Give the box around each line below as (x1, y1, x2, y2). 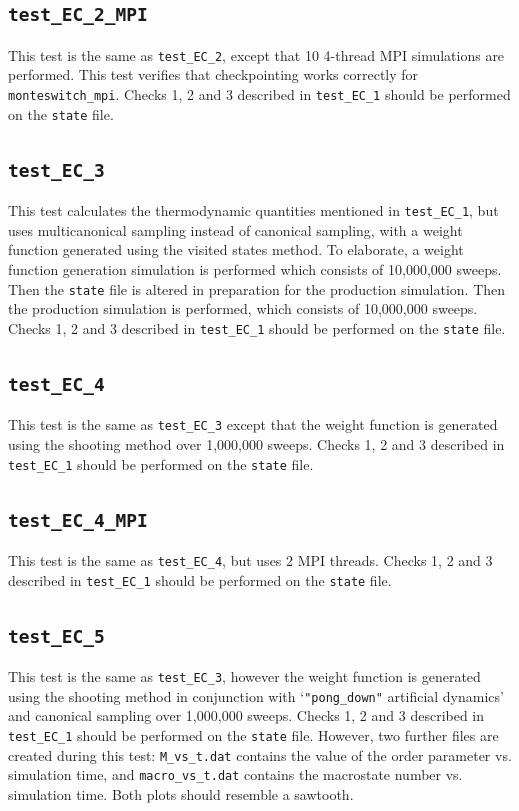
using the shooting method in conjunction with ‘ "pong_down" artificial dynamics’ (8, 685, 504, 706)
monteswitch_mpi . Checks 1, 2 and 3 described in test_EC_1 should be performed (8, 84, 511, 105)
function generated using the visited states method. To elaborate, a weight (8, 239, 464, 260)
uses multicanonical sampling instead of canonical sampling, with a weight (8, 219, 463, 240)
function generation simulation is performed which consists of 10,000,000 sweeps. (8, 258, 502, 279)
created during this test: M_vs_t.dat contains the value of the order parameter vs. (8, 744, 512, 765)
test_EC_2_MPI (8, 4, 148, 26)
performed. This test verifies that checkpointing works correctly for (8, 64, 419, 85)
